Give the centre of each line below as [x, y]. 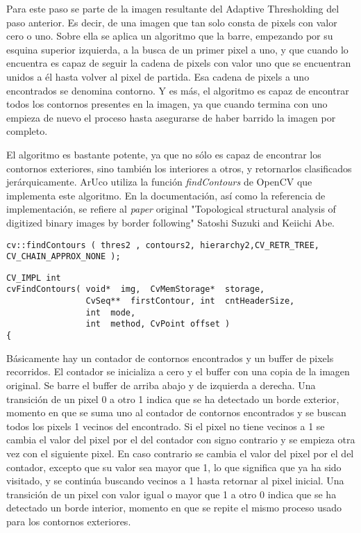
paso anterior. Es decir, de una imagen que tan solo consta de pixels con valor [172, 22]
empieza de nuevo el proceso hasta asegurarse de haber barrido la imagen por [171, 117]
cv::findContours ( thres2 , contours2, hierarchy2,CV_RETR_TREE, [163, 245]
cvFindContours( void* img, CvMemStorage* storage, [136, 289]
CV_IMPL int [34, 278]
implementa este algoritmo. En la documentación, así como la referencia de [166, 195]
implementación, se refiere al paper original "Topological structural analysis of [171, 209]
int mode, [111, 312]
